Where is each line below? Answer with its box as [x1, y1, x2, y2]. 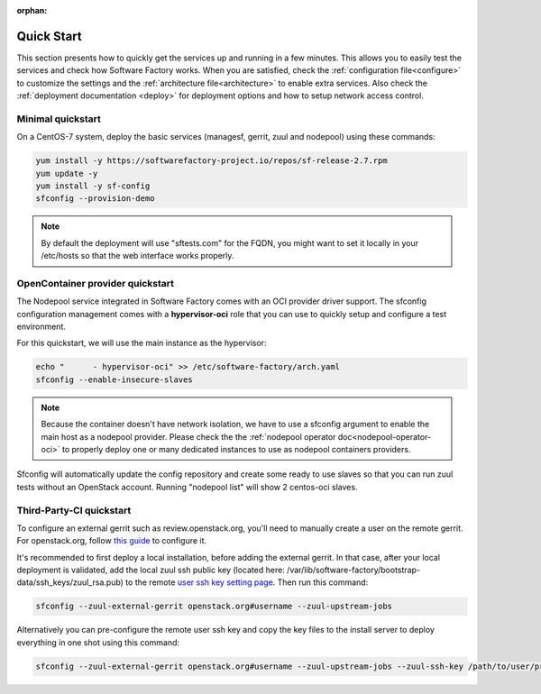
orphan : [16, 5, 48, 15]
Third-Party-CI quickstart [16, 504, 132, 516]
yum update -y [35, 168, 98, 178]
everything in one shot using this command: [16, 636, 180, 648]
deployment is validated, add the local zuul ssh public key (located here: [16, 564, 286, 576]
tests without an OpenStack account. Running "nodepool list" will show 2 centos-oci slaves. [16, 481, 358, 492]
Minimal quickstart [16, 113, 101, 125]
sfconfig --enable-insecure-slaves [35, 374, 193, 385]
